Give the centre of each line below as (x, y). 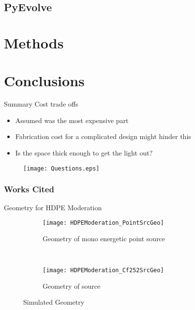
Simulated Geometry (54, 302)
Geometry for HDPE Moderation (53, 207)
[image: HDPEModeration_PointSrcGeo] (103, 223)
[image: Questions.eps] (61, 168)
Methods (34, 42)
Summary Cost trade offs (41, 104)
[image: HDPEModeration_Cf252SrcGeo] (103, 270)
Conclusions (44, 81)
